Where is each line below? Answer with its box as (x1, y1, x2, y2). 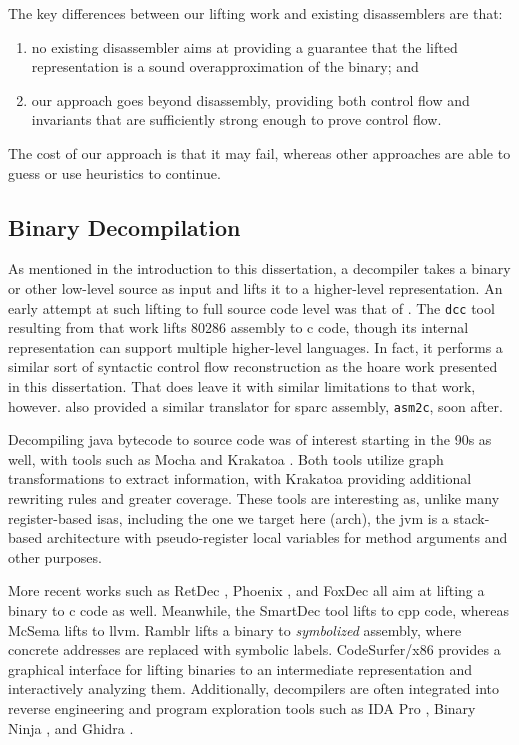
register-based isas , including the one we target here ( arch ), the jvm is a (8, 507, 449, 528)
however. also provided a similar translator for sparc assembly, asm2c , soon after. (8, 395, 503, 416)
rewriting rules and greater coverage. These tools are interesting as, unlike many (8, 488, 500, 509)
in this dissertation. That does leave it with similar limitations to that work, (8, 375, 476, 396)
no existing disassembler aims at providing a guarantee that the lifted (31, 36, 458, 57)
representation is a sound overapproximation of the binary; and (31, 56, 419, 77)
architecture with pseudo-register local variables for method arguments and (46, 527, 508, 548)
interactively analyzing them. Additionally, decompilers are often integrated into (8, 678, 500, 699)
